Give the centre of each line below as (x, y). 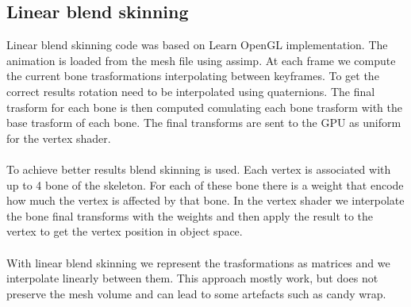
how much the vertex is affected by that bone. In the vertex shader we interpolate (205, 200)
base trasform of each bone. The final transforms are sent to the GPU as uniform (204, 123)
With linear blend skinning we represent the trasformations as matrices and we (198, 262)
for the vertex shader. (59, 138)
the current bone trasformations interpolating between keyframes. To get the (193, 76)
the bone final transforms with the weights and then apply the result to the (190, 215)
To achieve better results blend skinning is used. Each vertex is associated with (199, 169)
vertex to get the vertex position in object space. (125, 231)
